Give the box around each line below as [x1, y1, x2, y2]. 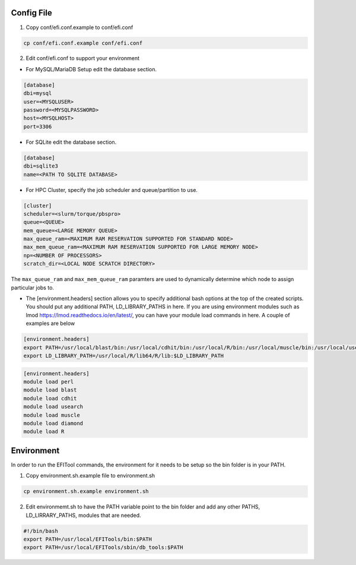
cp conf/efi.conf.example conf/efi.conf [23, 39, 142, 46]
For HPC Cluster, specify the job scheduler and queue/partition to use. [26, 186, 198, 193]
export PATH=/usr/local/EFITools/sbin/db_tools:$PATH [23, 544, 183, 551]
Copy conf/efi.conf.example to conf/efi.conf [26, 24, 133, 31]
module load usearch [23, 403, 83, 410]
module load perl [23, 378, 74, 385]
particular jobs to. [11, 284, 55, 291]
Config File [11, 8, 53, 18]
